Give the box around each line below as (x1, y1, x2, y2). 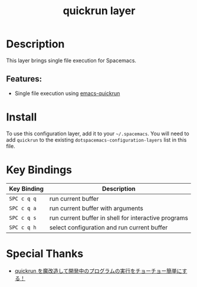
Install (6, 110, 37, 123)
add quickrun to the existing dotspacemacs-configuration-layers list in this (6, 136, 187, 143)
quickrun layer (63, 4, 136, 18)
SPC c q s (9, 214, 37, 221)
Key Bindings (6, 163, 73, 177)
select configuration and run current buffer (49, 223, 168, 231)
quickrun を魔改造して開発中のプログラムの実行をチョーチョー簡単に (14, 267, 182, 274)
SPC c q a (9, 205, 37, 211)
